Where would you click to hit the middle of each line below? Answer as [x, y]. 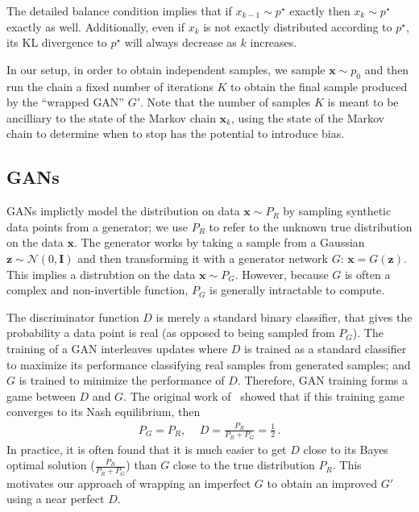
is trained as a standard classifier [326, 348]
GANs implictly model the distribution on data [123, 211]
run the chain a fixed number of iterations [110, 86]
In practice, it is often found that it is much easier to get [147, 449]
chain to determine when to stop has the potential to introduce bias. [176, 133]
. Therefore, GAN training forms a [322, 380]
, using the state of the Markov [308, 117]
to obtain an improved [322, 483]
